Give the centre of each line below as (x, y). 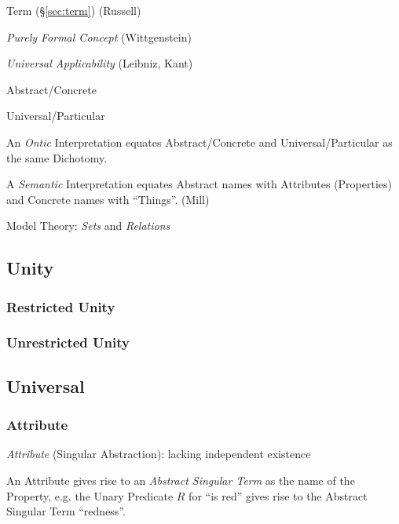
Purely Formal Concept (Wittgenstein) (99, 36)
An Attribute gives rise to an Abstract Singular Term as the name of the (181, 480)
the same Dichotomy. (57, 157)
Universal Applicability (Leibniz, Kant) (100, 63)
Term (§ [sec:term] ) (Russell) (74, 10)
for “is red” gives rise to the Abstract (278, 495)
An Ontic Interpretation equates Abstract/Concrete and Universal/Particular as (199, 142)
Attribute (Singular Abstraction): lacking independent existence (159, 454)
